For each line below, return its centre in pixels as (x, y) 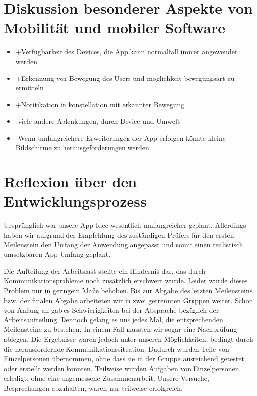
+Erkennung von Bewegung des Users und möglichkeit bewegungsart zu (125, 78)
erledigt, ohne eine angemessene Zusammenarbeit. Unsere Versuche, (107, 378)
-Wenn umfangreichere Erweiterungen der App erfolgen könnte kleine (121, 137)
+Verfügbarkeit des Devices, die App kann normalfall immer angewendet (127, 51)
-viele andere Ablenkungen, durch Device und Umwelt (98, 121)
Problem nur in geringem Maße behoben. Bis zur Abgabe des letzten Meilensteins (128, 290)
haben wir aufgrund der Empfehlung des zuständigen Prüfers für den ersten (119, 234)
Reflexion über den (71, 182)
